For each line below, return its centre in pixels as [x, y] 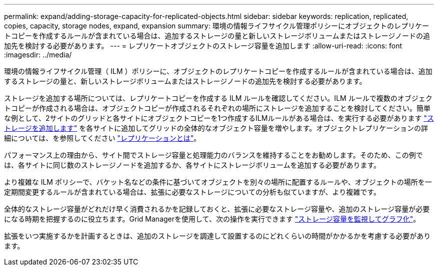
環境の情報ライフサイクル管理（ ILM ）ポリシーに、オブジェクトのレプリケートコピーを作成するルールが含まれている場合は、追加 [218, 71]
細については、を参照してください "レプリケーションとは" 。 [102, 138]
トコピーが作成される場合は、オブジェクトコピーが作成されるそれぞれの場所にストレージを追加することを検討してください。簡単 [217, 108]
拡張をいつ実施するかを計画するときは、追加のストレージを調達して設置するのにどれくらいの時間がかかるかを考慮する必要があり [217, 236]
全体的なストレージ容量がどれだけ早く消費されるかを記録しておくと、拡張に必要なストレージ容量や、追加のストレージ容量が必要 [217, 209]
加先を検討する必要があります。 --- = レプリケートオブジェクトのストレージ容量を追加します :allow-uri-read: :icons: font [203, 46]
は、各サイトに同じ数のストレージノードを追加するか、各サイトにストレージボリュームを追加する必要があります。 [192, 165]
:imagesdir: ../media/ [38, 55]
